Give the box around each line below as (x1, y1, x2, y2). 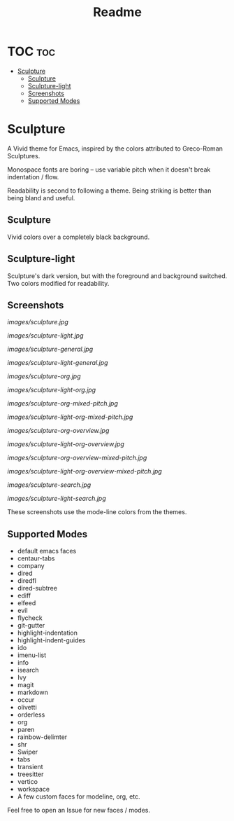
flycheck (17, 614, 43, 622)
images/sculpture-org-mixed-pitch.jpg (7, 399, 119, 408)
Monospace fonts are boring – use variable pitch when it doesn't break (7, 165, 211, 174)
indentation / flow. (7, 172, 59, 181)
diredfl (17, 577, 37, 585)
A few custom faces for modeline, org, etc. (17, 792, 141, 801)
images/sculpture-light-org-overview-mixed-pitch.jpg (7, 467, 162, 476)
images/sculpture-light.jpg (7, 331, 84, 340)
